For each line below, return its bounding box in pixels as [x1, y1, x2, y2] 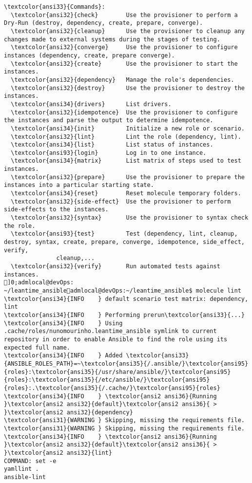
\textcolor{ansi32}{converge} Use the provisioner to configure [11, 44, 238, 51]
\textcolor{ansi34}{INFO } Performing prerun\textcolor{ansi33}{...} [4, 311, 245, 318]
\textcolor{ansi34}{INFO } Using [4, 319, 123, 327]
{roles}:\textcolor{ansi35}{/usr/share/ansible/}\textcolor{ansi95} [4, 368, 231, 375]
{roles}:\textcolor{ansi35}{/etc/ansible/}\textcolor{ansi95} [4, 376, 210, 384]
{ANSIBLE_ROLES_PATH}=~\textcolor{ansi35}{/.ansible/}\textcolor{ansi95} [4, 360, 249, 367]
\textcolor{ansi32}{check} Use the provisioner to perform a [11, 11, 238, 19]
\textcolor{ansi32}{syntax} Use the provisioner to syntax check [11, 214, 249, 222]
